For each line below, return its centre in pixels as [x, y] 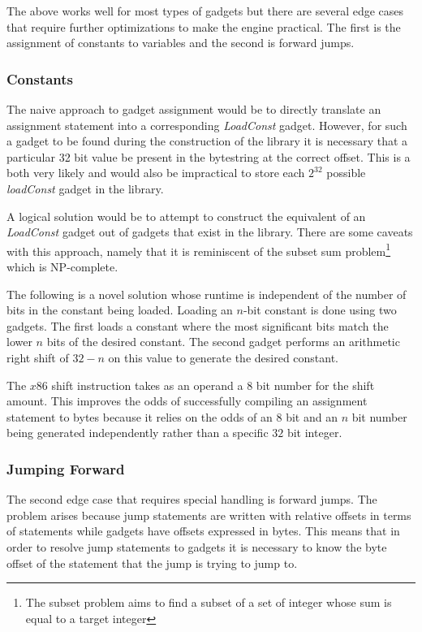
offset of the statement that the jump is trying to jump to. [152, 563]
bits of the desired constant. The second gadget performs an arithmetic [223, 342]
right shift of [38, 357]
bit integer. [314, 433]
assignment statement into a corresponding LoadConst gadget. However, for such [207, 125]
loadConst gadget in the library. [85, 188]
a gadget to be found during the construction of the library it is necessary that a [207, 141]
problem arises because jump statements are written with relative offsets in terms [209, 515]
